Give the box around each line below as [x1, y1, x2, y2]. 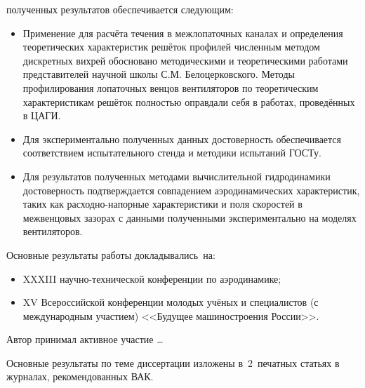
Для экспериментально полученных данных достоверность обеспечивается [22, 131, 341, 146]
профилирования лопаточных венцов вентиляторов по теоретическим [22, 80, 319, 95]
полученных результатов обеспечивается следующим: [6, 2, 234, 16]
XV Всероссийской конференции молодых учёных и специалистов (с [22, 295, 319, 309]
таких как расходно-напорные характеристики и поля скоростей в [22, 196, 303, 211]
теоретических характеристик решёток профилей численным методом [22, 39, 320, 54]
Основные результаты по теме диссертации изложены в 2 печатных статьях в [6, 355, 340, 370]
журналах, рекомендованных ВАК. [6, 369, 154, 384]
